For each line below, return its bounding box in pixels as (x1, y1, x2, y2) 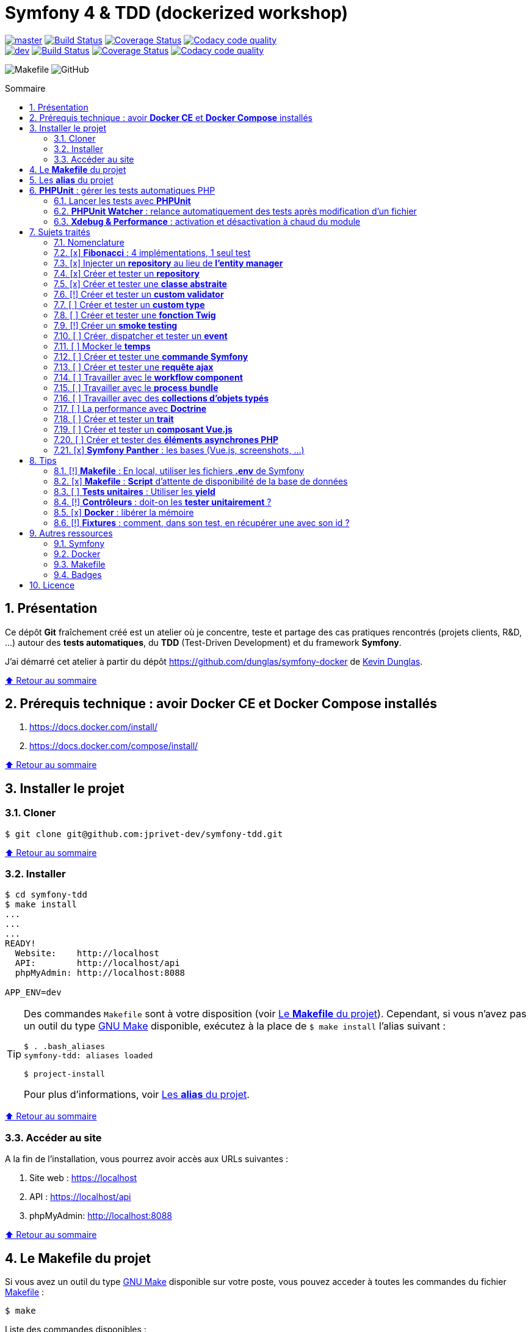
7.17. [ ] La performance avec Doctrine (54, 403, 207, 414)
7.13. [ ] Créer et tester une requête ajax (54, 361, 214, 372)
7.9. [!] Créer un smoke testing (54, 320, 178, 331)
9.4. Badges (54, 569, 102, 580)
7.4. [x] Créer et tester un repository (54, 268, 200, 279)
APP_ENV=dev (5, 987, 62, 998)
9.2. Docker (54, 548, 101, 559)
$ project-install (24, 1069, 106, 1079)
